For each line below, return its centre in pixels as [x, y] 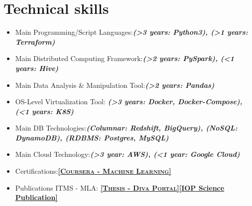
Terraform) [35, 41]
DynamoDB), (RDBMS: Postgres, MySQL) [92, 137]
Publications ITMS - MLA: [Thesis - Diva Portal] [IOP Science [120, 187]
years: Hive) [37, 68]
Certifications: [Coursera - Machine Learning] [93, 171]
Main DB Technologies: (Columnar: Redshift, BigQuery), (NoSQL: [126, 128]
